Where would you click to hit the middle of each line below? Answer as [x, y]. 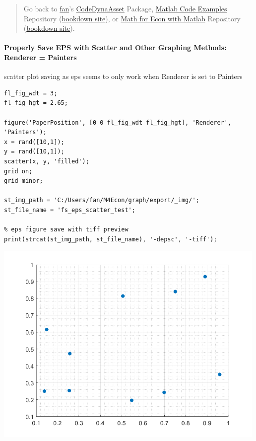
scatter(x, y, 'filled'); [47, 161]
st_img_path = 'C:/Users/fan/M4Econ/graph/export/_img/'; [102, 200]
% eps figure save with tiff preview [66, 230]
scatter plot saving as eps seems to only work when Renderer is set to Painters [123, 76]
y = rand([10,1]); [34, 152]
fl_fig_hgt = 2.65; [36, 103]
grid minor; [24, 181]
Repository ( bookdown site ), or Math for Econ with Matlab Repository [132, 18]
